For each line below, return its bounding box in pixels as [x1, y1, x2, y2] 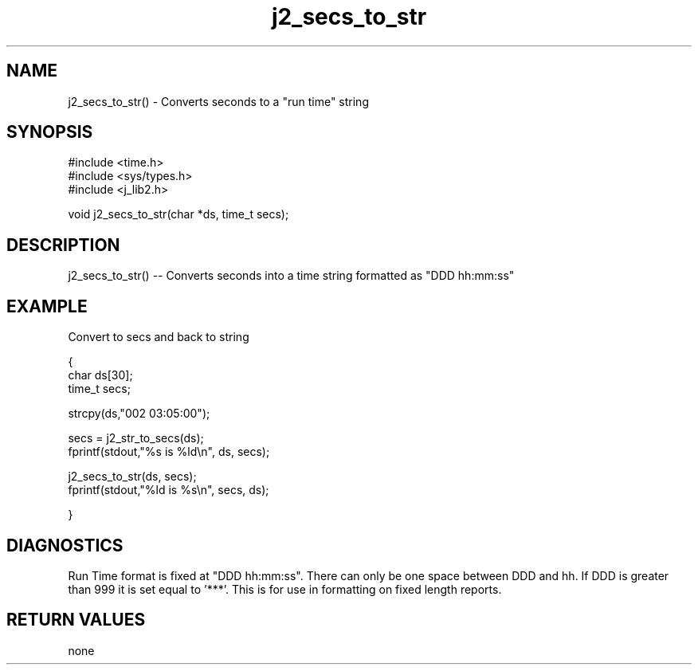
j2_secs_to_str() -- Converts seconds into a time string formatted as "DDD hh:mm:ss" [68, 269, 515, 283]
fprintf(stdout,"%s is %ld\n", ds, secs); [68, 445, 270, 459]
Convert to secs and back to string [68, 330, 249, 344]
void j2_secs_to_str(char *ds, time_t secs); [68, 207, 289, 222]
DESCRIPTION [6, 234, 120, 255]
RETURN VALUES [6, 610, 146, 630]
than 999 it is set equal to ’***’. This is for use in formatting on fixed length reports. [68, 582, 502, 596]
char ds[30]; [68, 368, 133, 383]
